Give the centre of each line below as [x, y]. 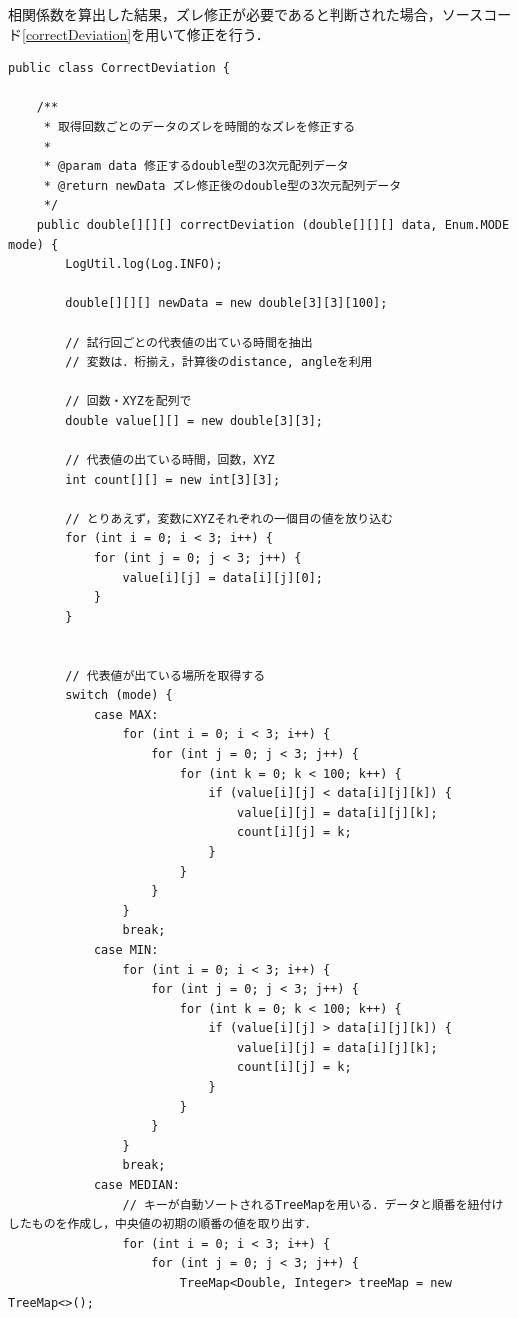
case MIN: [126, 949]
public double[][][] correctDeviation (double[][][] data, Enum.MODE [273, 224]
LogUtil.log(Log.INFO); [144, 264]
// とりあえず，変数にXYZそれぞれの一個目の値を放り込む [229, 518]
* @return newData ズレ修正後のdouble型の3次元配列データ [222, 185]
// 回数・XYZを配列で [128, 401]
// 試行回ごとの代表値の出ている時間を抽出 [189, 342]
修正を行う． [228, 33]
